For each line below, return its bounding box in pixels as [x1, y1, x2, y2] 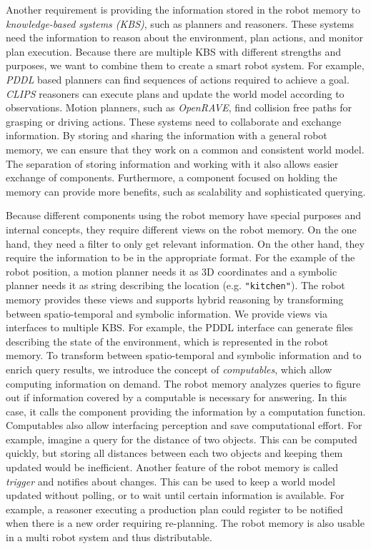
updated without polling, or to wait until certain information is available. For [6, 488, 345, 503]
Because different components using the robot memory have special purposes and [6, 208, 361, 223]
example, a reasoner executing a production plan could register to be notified [6, 501, 343, 516]
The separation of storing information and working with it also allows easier [6, 156, 339, 171]
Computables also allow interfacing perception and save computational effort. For [6, 418, 362, 433]
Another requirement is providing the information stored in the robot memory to [6, 2, 360, 16]
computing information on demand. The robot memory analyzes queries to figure [6, 376, 361, 391]
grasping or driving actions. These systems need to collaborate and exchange [6, 114, 342, 129]
